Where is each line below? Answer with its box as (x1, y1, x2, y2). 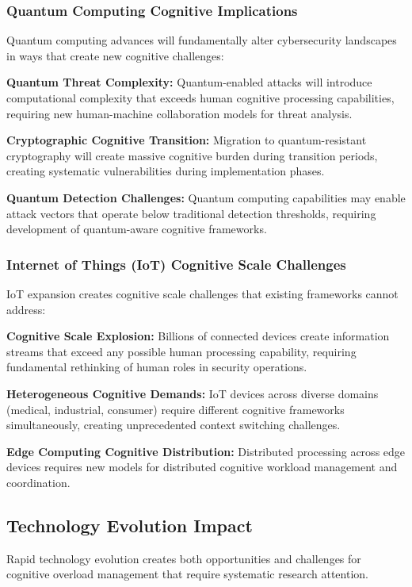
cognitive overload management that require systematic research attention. (6, 566, 368, 582)
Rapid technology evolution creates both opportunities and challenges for (6, 550, 361, 566)
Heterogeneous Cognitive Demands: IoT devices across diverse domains (6, 385, 379, 401)
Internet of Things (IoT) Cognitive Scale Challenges (6, 254, 346, 274)
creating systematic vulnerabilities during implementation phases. (6, 163, 325, 179)
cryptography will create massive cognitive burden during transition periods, (6, 147, 378, 163)
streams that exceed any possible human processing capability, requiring (6, 343, 357, 359)
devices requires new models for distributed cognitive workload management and (6, 458, 398, 475)
